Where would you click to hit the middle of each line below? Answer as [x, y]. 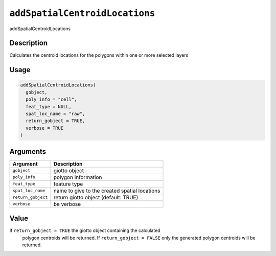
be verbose [67, 204]
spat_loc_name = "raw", [55, 114]
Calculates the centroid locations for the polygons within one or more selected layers [99, 55]
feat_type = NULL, [49, 107]
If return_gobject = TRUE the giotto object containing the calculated [85, 230]
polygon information [78, 177]
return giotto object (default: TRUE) [96, 197]
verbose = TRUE [45, 128]
